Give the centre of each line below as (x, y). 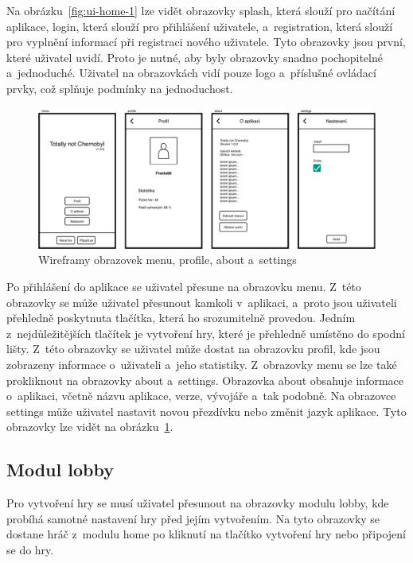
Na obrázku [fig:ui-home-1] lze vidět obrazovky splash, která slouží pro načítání (201, 10)
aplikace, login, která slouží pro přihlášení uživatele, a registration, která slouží (200, 26)
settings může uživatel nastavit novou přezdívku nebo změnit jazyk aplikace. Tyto (206, 411)
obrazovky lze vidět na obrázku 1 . (90, 427)
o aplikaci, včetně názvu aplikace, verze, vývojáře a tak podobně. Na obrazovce (201, 396)
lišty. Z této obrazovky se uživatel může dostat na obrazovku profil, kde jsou (193, 349)
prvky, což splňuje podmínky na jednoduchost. (120, 88)
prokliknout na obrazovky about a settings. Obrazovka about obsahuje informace (205, 380)
